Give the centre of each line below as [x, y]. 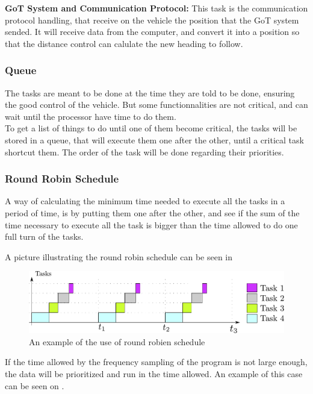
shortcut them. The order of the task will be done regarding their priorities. [144, 152]
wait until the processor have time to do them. [91, 116]
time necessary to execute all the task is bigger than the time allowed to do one [151, 224]
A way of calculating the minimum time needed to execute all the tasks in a [145, 201]
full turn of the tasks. [44, 236]
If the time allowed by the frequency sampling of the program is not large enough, [156, 362]
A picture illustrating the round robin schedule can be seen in [119, 256]
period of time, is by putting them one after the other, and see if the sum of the [152, 212]
